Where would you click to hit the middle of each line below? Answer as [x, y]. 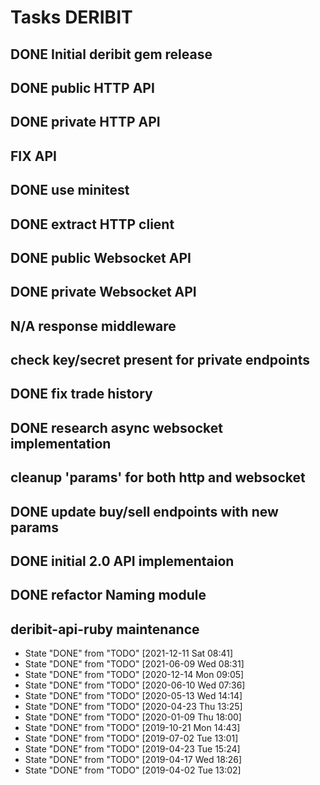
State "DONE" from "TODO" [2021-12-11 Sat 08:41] [129, 653]
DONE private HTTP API [85, 122]
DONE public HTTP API [82, 87]
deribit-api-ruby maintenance [105, 629]
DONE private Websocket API [103, 292]
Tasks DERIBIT [71, 17]
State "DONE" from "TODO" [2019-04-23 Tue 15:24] [132, 749]
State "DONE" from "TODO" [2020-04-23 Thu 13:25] [133, 707]
